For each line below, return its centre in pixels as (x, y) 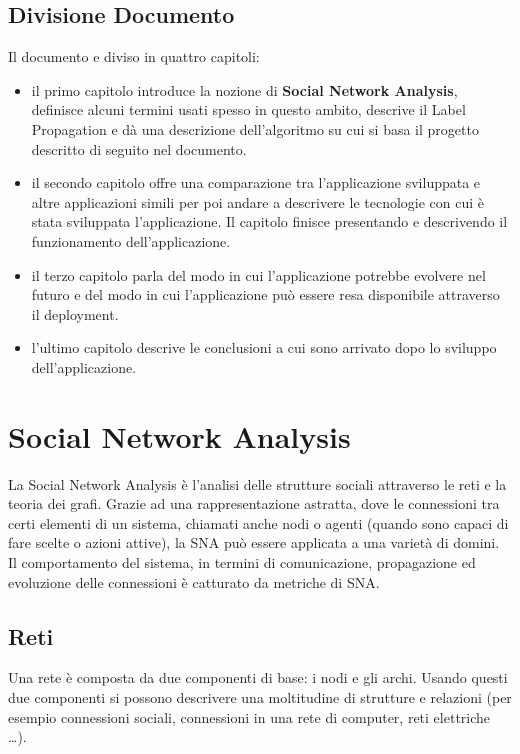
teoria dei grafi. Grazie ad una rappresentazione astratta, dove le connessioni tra (254, 503)
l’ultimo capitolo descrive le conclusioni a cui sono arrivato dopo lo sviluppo (264, 347)
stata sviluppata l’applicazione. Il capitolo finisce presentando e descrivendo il (269, 221)
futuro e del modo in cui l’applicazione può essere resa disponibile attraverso (265, 294)
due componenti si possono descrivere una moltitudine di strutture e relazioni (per (260, 697)
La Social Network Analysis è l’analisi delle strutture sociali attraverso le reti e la (257, 483)
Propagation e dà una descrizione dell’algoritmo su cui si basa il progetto (255, 128)
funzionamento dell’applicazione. (131, 240)
